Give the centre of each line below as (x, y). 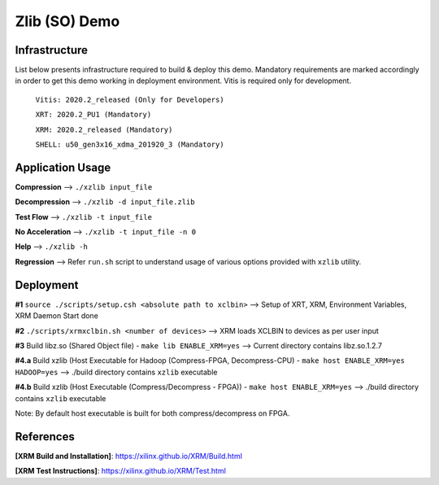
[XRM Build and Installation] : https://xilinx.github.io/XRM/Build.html (129, 456)
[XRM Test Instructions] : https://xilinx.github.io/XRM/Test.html (121, 471)
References (45, 437)
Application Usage (63, 167)
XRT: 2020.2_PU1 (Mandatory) (93, 115)
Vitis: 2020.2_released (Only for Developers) (130, 99)
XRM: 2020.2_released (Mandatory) (104, 129)
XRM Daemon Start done (57, 316)
